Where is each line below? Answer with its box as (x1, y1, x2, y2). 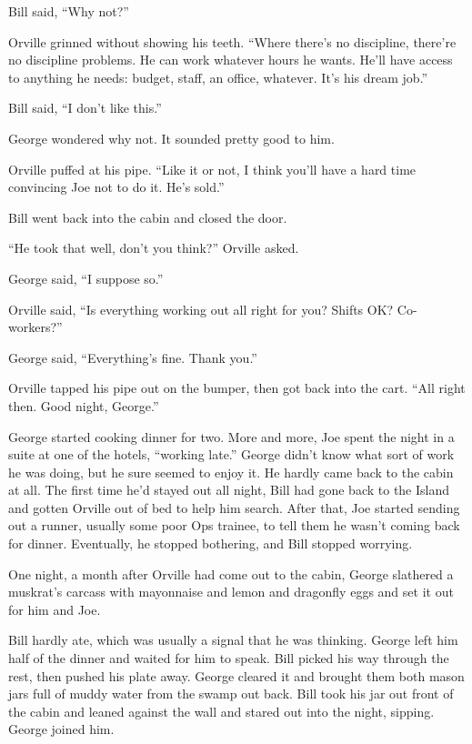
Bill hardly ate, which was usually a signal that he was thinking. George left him (8, 630, 458, 649)
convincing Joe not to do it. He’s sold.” (8, 177, 225, 196)
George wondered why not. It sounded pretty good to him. (8, 128, 335, 147)
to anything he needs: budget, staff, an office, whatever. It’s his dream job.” (8, 67, 428, 86)
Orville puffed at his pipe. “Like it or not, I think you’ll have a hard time (8, 159, 417, 178)
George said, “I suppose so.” (8, 268, 164, 287)
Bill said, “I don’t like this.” (8, 98, 162, 117)
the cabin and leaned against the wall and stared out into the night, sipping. (8, 701, 435, 720)
